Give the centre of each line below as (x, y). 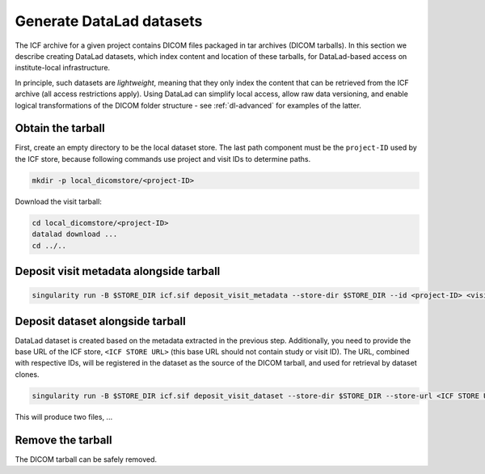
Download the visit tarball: (59, 201)
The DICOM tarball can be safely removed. (86, 459)
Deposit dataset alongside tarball (100, 321)
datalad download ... (75, 234)
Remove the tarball (63, 440)
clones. (27, 374)
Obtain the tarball (60, 128)
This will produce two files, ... (64, 417)
